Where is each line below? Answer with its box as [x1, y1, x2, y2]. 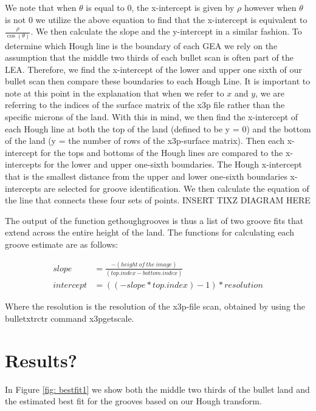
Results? [5, 347, 77, 372]
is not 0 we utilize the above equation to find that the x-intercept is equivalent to [5, 13, 307, 25]
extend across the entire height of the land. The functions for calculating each [5, 226, 294, 239]
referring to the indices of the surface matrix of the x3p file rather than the [5, 98, 285, 111]
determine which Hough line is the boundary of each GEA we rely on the [5, 39, 278, 52]
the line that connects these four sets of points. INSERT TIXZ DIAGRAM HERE [5, 194, 311, 206]
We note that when [5, 1, 77, 13]
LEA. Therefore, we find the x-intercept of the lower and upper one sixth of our [5, 63, 302, 75]
